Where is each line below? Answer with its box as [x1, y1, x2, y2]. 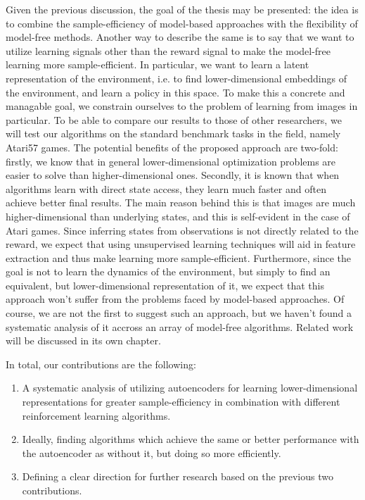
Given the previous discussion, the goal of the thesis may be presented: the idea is [6, 2, 359, 16]
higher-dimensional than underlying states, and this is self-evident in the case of [6, 208, 350, 223]
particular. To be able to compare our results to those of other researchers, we [6, 112, 342, 127]
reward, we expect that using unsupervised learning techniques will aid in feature [6, 237, 356, 251]
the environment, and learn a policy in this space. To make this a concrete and [6, 85, 345, 99]
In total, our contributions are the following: [6, 356, 196, 371]
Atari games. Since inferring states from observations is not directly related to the [6, 223, 359, 237]
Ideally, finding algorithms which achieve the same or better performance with [22, 432, 359, 446]
